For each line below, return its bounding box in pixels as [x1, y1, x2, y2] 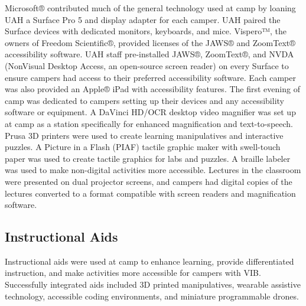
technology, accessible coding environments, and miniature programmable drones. [5, 289, 299, 302]
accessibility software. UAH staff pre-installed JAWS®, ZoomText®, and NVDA [5, 48, 294, 60]
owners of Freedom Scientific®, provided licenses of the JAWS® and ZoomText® [5, 36, 295, 48]
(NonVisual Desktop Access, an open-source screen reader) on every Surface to [5, 59, 289, 71]
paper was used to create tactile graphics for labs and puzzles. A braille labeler [5, 152, 291, 164]
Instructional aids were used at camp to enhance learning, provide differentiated [5, 255, 294, 267]
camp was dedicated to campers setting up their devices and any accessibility [5, 94, 284, 106]
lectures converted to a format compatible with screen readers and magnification [5, 187, 296, 199]
